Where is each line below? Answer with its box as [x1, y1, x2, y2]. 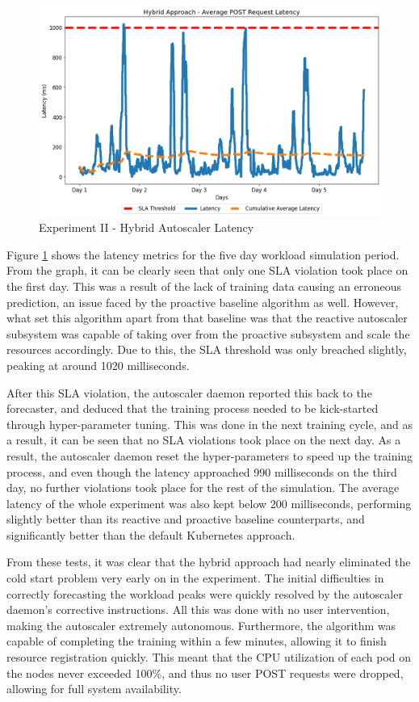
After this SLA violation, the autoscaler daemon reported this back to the [6, 384, 372, 401]
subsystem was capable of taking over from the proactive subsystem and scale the [6, 325, 410, 342]
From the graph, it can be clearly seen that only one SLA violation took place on [6, 262, 409, 279]
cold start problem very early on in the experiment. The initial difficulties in [6, 570, 384, 586]
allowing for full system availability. [6, 680, 182, 697]
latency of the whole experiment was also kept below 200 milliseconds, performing [6, 494, 412, 511]
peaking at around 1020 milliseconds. [6, 356, 190, 373]
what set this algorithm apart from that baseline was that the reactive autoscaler [6, 309, 408, 326]
